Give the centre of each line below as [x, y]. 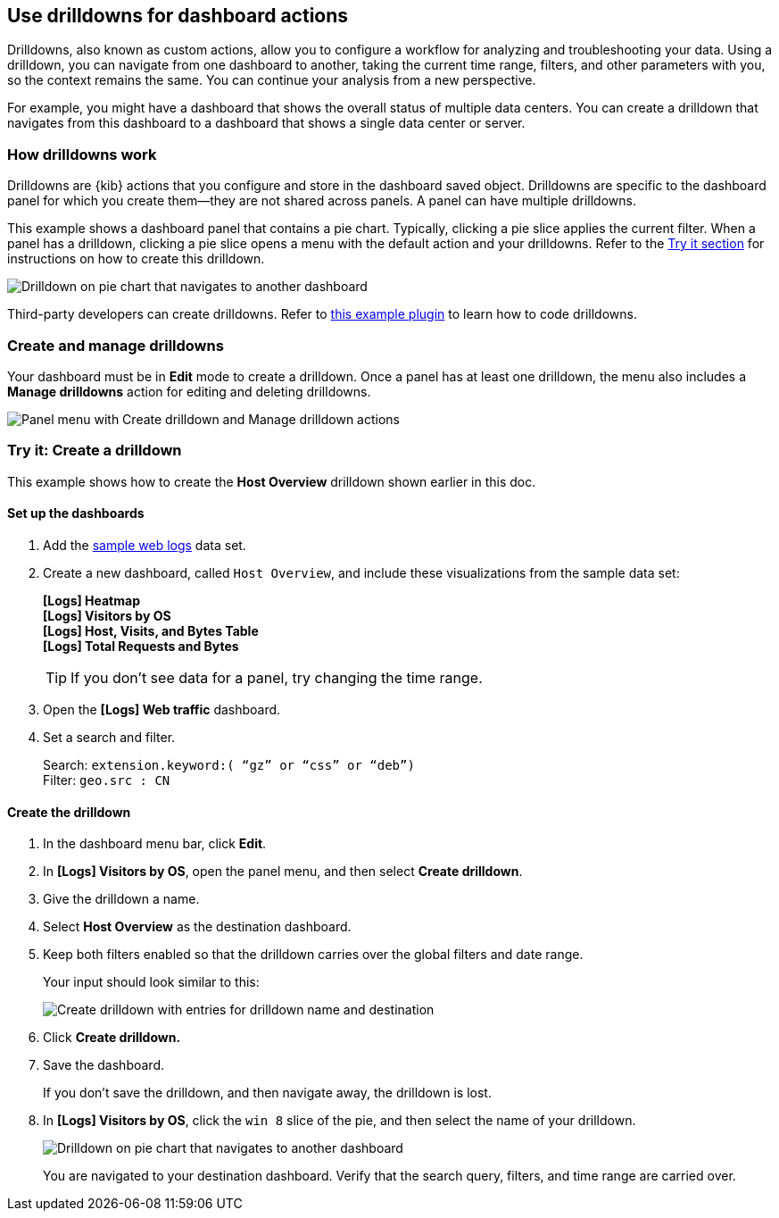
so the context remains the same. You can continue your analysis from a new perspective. [272, 80]
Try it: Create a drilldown [95, 450]
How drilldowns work [82, 154]
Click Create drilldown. [112, 1038]
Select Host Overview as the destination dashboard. [197, 927]
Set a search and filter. [109, 737]
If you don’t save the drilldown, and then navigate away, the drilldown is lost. [267, 1093]
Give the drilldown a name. [121, 899]
